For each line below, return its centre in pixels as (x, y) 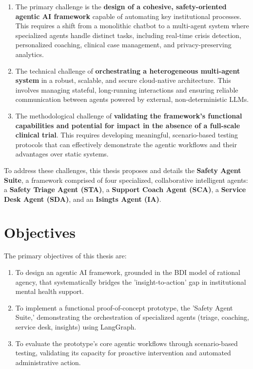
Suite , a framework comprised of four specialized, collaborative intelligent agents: (126, 180)
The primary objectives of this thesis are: (65, 256)
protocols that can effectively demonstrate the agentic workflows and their (126, 144)
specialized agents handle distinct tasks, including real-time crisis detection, (128, 35)
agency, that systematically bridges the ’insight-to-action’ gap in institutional (131, 282)
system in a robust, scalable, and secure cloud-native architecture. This (123, 80)
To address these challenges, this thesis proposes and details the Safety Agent (123, 170)
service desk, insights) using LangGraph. (76, 326)
